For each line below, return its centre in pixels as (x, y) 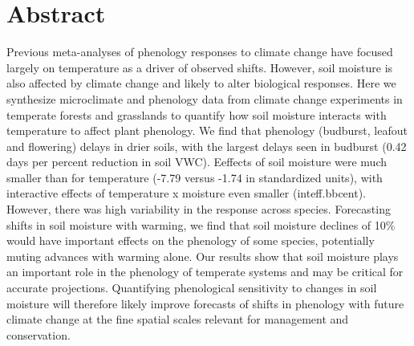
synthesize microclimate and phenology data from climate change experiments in (205, 98)
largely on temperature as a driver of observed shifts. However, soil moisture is (200, 67)
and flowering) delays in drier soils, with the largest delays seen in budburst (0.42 (207, 146)
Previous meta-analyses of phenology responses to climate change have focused (200, 52)
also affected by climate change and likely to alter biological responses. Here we (201, 83)
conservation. (39, 334)
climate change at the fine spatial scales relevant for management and (178, 319)
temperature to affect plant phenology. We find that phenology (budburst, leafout (207, 130)
